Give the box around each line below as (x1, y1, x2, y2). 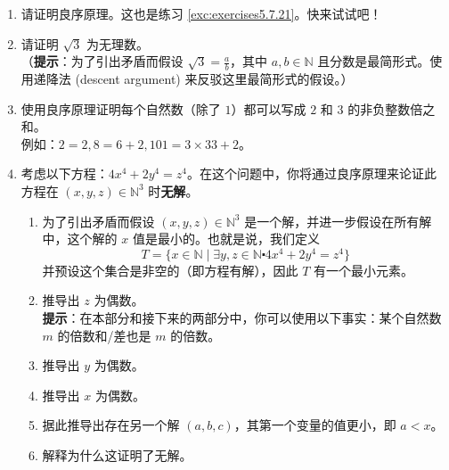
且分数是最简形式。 (317, 52, 430, 70)
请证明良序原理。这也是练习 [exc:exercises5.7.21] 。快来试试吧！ (20, 4, 382, 22)
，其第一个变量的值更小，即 (233, 416, 396, 434)
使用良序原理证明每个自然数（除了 (20, 99, 221, 118)
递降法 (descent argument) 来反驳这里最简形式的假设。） (33, 70, 354, 88)
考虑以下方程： (20, 164, 109, 183)
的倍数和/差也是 (57, 326, 151, 344)
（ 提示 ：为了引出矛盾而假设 (20, 52, 184, 70)
